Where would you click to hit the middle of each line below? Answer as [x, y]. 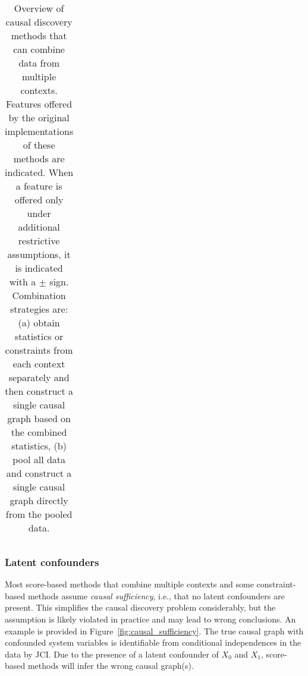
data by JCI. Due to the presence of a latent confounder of [112, 654]
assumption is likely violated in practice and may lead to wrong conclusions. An [150, 619]
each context [39, 364]
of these [39, 145]
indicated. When [39, 172]
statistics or [39, 336]
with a [23, 282]
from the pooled [39, 514]
